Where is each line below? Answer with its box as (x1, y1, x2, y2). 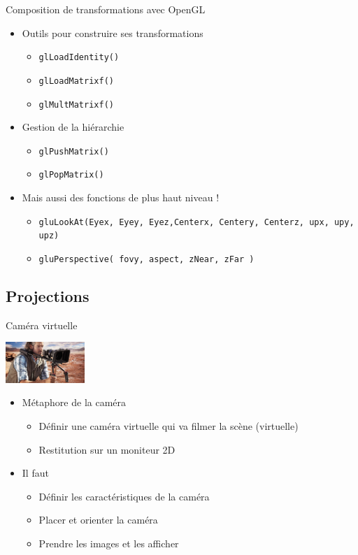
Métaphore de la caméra (22, 395, 127, 410)
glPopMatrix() (38, 170, 104, 180)
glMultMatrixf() (38, 99, 114, 110)
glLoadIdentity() (38, 52, 120, 63)
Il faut (22, 466, 49, 480)
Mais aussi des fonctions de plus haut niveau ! (22, 190, 220, 205)
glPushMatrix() (38, 146, 109, 157)
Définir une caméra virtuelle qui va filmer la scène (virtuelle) (38, 418, 299, 433)
